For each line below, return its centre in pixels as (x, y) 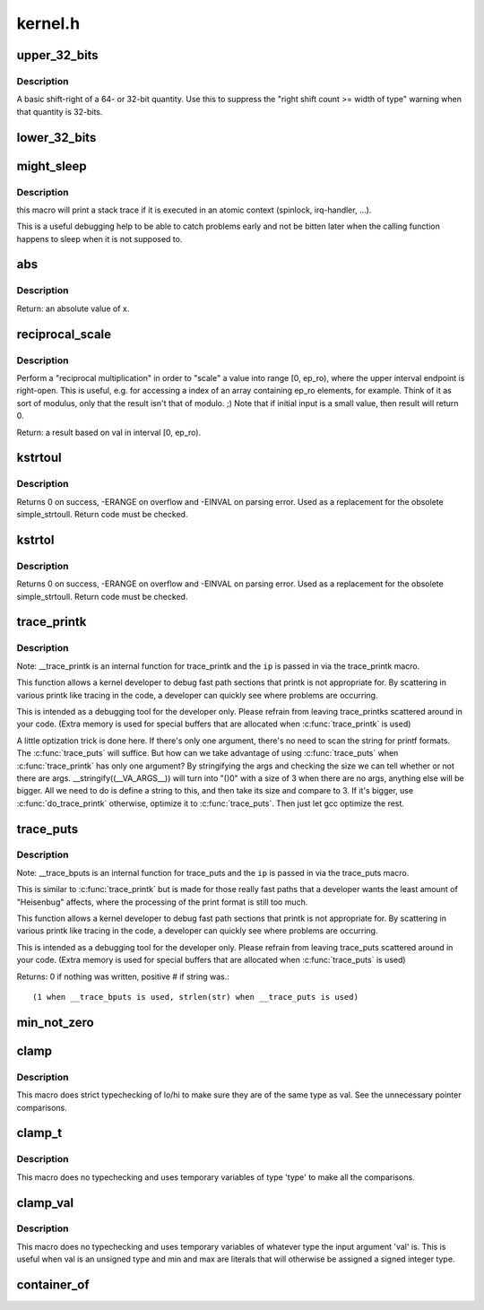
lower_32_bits (56, 138)
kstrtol (35, 539)
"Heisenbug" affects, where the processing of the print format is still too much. (162, 902)
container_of (53, 1285)
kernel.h (48, 23)
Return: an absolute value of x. (73, 308)
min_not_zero (55, 1022)
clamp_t (39, 1133)
